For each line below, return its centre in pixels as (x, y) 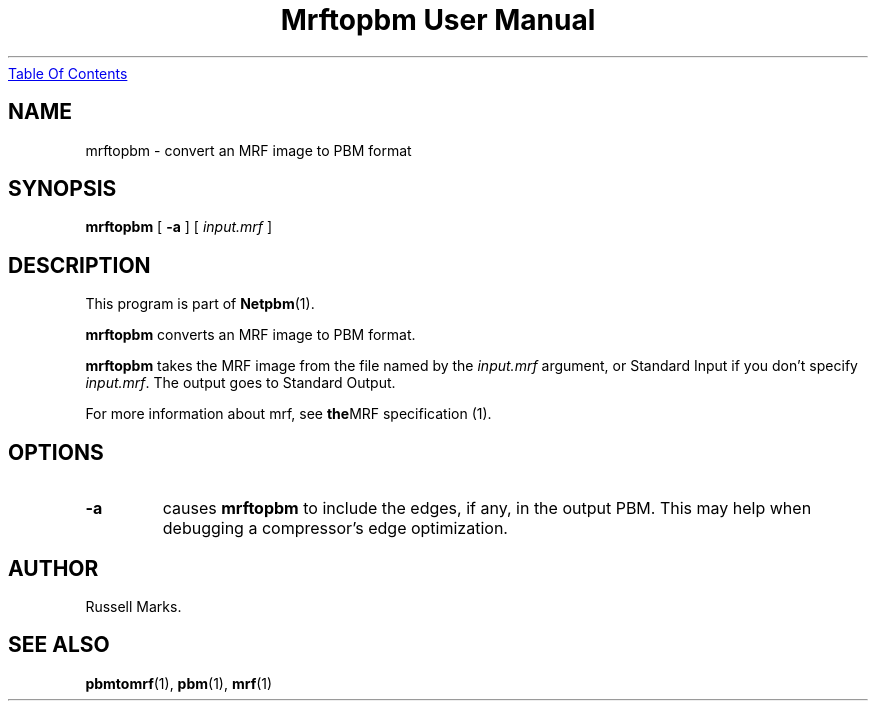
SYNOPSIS (62, 189)
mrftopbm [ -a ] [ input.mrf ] (179, 227)
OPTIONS (56, 452)
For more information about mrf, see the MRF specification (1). (288, 414)
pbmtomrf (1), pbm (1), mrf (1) (179, 683)
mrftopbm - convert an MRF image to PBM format (248, 150)
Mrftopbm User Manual (438, 20)
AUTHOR (53, 568)
